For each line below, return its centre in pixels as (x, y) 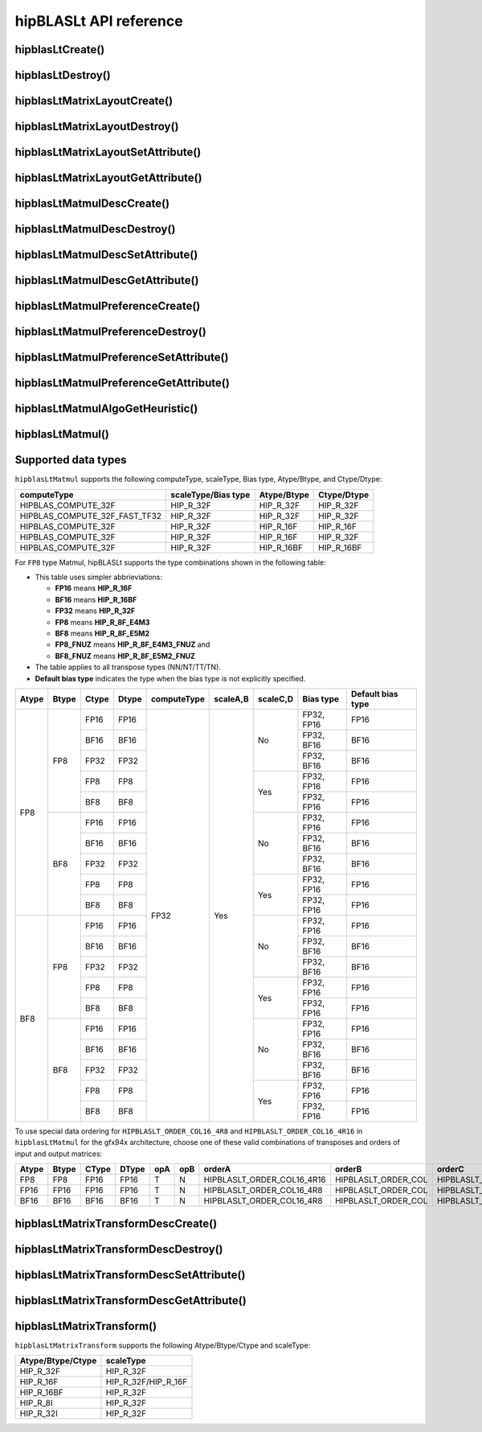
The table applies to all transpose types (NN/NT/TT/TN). (128, 667)
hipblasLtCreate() (60, 49)
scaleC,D (276, 699)
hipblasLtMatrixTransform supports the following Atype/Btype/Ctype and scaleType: (163, 1345)
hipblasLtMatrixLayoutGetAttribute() (108, 178)
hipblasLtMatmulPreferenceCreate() (108, 306)
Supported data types (71, 460)
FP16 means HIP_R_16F (94, 588)
